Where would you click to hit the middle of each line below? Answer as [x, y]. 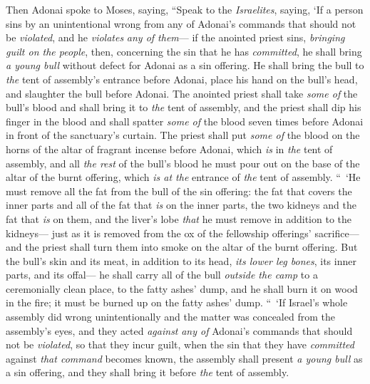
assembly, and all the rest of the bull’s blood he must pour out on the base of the [183, 163]
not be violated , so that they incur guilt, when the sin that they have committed [180, 344]
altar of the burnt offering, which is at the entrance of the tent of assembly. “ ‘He [183, 177]
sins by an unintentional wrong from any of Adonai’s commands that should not [181, 23]
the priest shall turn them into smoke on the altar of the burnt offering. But [191, 247]
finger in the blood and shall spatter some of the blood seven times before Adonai [185, 121]
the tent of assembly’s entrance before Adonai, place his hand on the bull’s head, [182, 79]
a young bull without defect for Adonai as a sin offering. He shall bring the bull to [185, 65]
